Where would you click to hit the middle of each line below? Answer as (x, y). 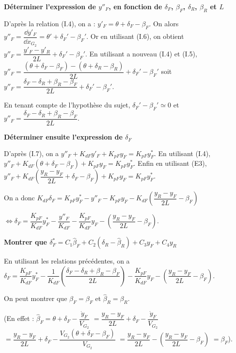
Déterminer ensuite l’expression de (63, 137)
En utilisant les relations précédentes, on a (67, 261)
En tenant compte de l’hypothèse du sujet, (67, 105)
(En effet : (19, 318)
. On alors (164, 23)
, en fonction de (135, 6)
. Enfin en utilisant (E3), (170, 163)
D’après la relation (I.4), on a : (50, 23)
